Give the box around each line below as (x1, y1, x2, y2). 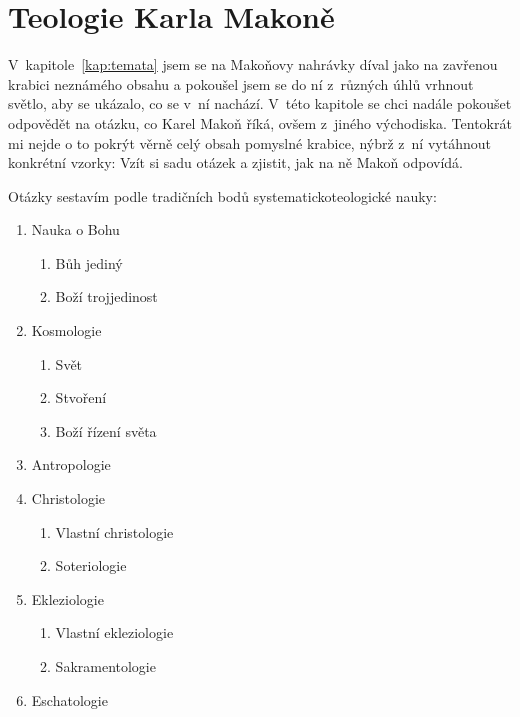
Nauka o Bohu (31, 219, 120, 240)
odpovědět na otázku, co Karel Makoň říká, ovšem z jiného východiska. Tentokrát (8, 112, 512, 133)
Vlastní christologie (55, 521, 174, 542)
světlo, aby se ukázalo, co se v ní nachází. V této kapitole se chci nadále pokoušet (8, 93, 512, 114)
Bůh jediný (55, 252, 123, 273)
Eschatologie (31, 689, 108, 710)
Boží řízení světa (55, 420, 157, 441)
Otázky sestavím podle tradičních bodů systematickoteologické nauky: (8, 185, 437, 206)
